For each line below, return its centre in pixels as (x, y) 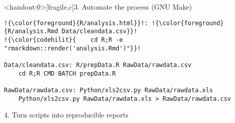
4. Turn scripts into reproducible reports (66, 115)
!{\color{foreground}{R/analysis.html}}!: (76, 23)
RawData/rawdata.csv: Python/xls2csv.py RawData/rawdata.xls (109, 90)
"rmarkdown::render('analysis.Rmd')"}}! (73, 48)
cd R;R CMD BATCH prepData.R (67, 73)
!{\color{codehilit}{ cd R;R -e (64, 40)
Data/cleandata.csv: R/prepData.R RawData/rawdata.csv (98, 65)
